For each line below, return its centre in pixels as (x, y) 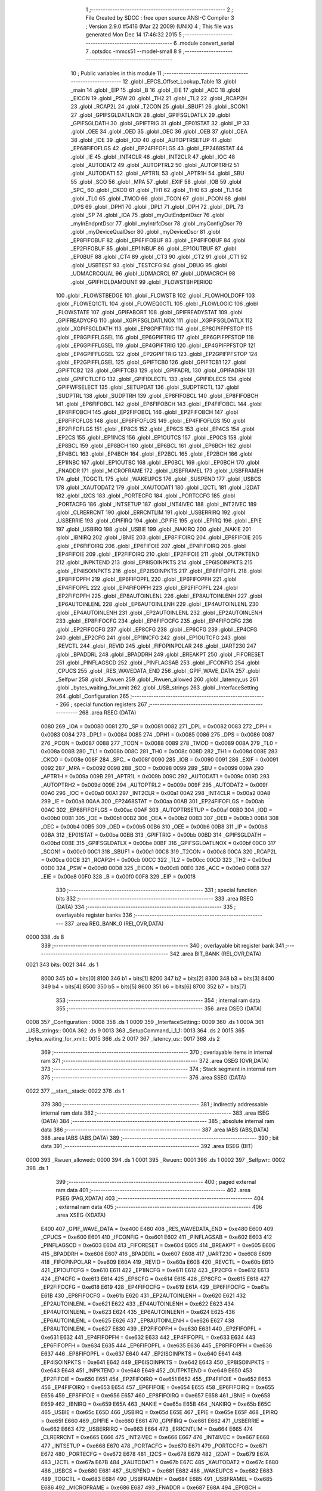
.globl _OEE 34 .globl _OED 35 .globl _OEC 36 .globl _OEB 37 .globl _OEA (159, 132)
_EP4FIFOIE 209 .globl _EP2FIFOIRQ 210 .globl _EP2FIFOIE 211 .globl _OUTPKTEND (157, 554)
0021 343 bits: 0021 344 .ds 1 (62, 965)
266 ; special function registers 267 (103, 704)
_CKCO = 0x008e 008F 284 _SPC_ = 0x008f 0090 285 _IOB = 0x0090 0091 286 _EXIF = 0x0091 (160, 760)
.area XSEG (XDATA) (81, 1215)
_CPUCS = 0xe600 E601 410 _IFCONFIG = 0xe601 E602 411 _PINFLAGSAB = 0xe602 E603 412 (157, 1237)
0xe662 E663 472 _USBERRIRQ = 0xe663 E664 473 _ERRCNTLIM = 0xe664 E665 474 (147, 1429)
